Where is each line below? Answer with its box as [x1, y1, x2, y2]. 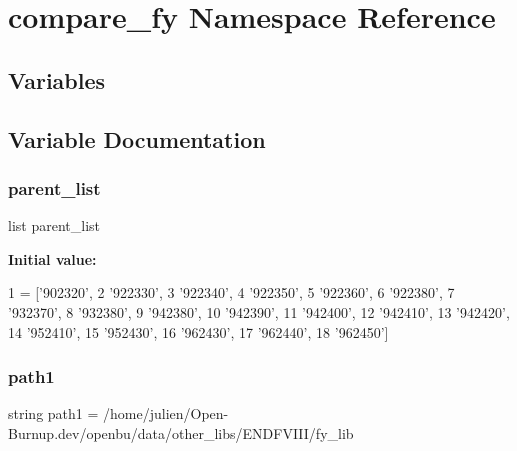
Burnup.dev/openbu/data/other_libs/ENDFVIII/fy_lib [8, 422, 354, 443]
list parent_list [8, 215, 100, 236]
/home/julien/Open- [103, 403, 229, 424]
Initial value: [8, 248, 97, 269]
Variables [8, 64, 106, 95]
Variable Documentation [8, 123, 266, 154]
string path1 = [8, 403, 99, 424]
